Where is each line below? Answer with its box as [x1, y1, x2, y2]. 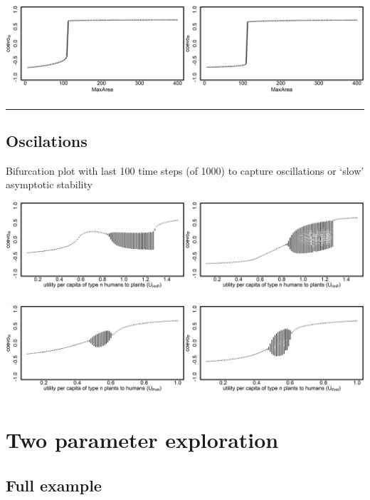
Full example [6, 474, 102, 496]
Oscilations [6, 129, 88, 151]
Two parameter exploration [6, 425, 279, 454]
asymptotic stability [6, 177, 92, 192]
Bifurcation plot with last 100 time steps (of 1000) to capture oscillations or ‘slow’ [6, 163, 364, 178]
